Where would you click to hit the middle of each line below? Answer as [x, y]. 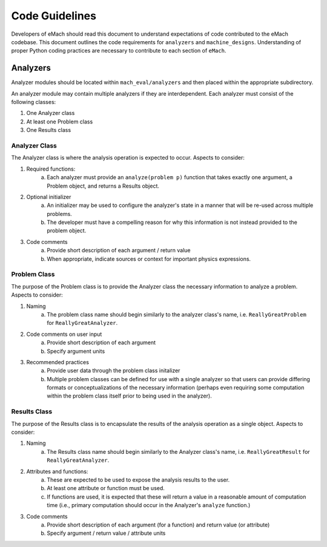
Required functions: [51, 169]
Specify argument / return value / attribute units [106, 533]
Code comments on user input [64, 334]
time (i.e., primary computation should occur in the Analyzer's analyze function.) [149, 505]
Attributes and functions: [57, 471]
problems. [59, 214]
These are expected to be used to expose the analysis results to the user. [138, 480]
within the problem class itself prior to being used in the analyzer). [129, 396]
